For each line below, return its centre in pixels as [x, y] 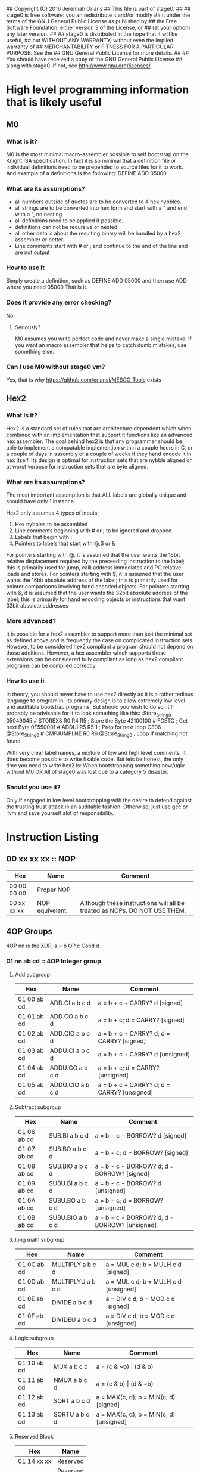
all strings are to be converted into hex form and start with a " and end [101, 208]
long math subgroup [40, 1239]
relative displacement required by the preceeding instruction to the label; [95, 561]
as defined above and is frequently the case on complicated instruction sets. [100, 640]
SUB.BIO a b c [68, 1166]
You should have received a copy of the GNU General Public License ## [94, 59]
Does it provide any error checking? [59, 302]
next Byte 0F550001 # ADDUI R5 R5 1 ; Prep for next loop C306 [84, 727]
